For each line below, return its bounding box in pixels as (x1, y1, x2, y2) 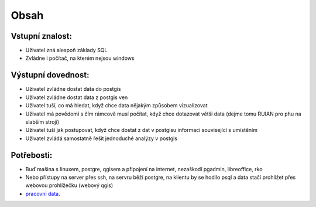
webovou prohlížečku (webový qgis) (25, 182, 114, 189)
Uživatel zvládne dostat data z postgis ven (25, 94, 128, 101)
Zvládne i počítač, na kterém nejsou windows (25, 55, 135, 62)
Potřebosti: (11, 150, 53, 160)
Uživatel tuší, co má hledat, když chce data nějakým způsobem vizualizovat (25, 102, 208, 109)
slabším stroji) (25, 118, 60, 125)
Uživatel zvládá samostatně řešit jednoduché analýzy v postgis (25, 135, 178, 142)
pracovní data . (25, 190, 61, 197)
